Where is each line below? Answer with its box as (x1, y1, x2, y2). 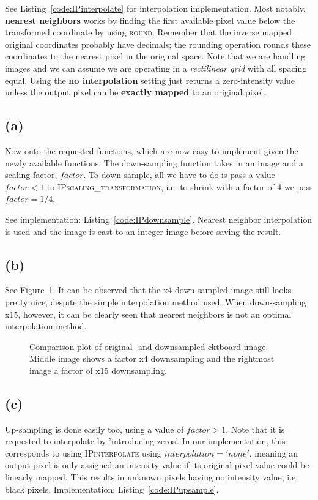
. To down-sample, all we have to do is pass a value (83, 168, 275, 181)
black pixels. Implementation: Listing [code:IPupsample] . (5, 482, 219, 495)
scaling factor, (5, 168, 57, 181)
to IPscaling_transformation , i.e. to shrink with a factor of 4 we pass (46, 180, 313, 193)
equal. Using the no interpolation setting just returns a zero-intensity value (5, 73, 295, 86)
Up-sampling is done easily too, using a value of (5, 422, 184, 435)
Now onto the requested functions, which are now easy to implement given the (5, 144, 298, 157)
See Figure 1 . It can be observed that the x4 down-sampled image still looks (5, 283, 292, 296)
